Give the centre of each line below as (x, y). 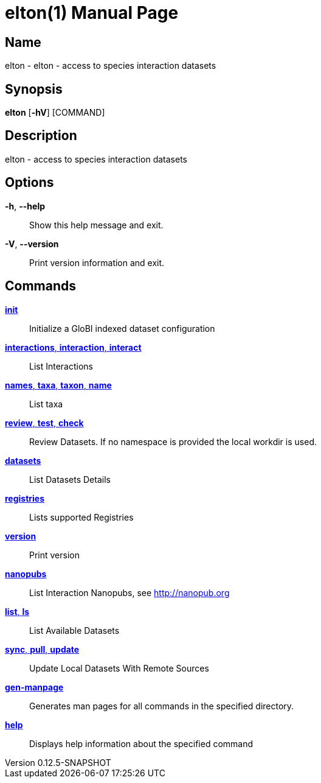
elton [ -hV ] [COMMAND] (55, 113)
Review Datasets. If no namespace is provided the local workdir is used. (173, 441)
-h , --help (25, 206)
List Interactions (61, 366)
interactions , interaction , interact (73, 347)
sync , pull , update (42, 649)
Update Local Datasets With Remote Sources (119, 668)
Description (41, 136)
